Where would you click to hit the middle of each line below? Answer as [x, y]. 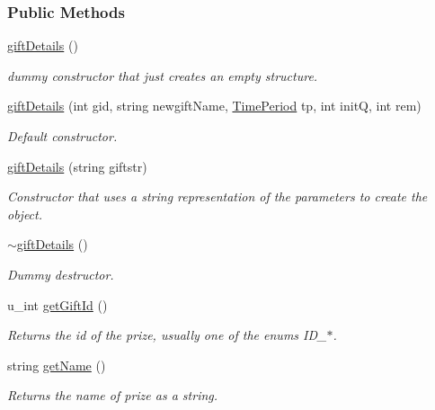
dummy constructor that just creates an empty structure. [163, 75]
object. [25, 214]
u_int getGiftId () [58, 304]
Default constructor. [62, 136]
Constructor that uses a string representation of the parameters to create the [217, 196]
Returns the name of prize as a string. [113, 395]
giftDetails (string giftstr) [77, 166]
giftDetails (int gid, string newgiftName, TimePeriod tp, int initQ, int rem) [214, 106]
